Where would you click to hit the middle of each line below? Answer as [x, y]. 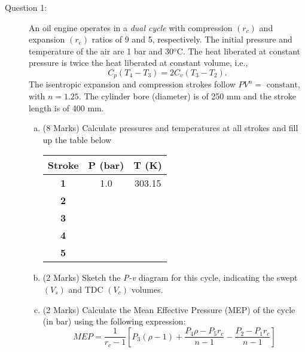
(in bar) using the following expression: [114, 321]
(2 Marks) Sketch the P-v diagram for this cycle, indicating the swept [170, 277]
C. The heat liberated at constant [239, 51]
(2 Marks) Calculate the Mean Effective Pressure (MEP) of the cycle [169, 309]
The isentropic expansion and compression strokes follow [132, 84]
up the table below [77, 139]
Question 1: [26, 7]
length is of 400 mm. [66, 107]
